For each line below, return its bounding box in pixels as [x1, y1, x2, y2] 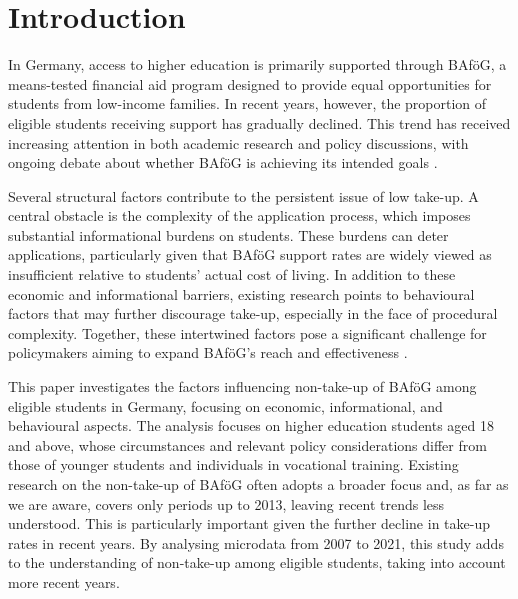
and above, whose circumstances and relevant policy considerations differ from [8, 434, 487, 455]
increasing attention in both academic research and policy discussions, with [8, 132, 469, 153]
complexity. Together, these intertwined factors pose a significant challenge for [8, 322, 487, 343]
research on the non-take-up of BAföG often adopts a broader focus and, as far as [8, 474, 509, 494]
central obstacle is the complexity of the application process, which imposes [8, 205, 471, 226]
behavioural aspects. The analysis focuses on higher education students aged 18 [8, 415, 495, 436]
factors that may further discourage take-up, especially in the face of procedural [8, 303, 498, 324]
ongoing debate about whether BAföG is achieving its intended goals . [8, 152, 438, 173]
